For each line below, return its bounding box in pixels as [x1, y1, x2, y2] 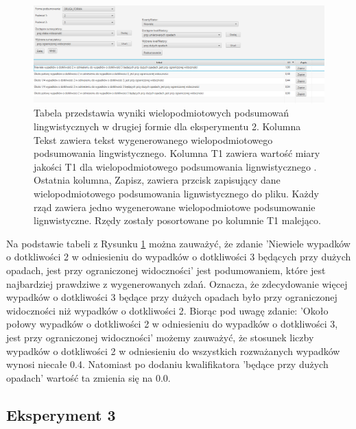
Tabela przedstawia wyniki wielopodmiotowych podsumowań [34, 106, 289, 120]
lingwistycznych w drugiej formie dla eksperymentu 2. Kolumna [34, 119, 301, 134]
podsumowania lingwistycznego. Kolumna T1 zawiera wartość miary [34, 146, 320, 160]
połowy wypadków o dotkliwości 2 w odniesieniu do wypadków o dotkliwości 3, [6, 317, 338, 331]
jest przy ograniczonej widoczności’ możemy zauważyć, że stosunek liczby [6, 330, 314, 344]
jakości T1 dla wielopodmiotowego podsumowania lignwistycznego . [34, 159, 317, 173]
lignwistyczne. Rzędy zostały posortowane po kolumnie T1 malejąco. [34, 213, 321, 228]
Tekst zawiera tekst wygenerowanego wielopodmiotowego [34, 132, 273, 147]
